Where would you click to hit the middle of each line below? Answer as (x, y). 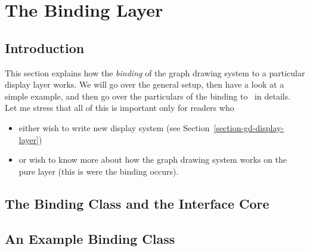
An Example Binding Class (90, 238)
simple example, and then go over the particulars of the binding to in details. (148, 96)
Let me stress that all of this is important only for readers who (120, 108)
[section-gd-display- (249, 127)
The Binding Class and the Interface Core (137, 203)
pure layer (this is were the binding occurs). (99, 171)
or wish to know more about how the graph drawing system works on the (153, 159)
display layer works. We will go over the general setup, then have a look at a (145, 84)
